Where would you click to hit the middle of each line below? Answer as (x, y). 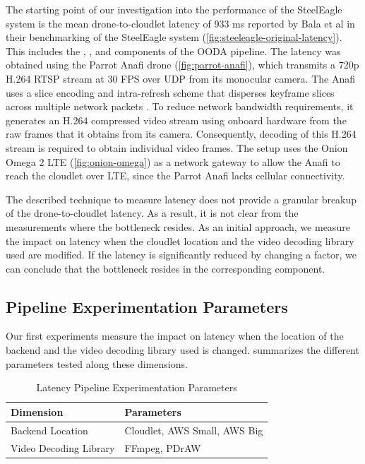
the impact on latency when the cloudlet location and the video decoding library (180, 240)
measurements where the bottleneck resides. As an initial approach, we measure (178, 226)
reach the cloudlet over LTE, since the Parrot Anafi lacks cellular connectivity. (175, 176)
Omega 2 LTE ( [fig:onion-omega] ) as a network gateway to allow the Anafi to (173, 161)
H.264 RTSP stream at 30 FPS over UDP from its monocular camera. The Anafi (180, 78)
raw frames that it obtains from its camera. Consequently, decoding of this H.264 (181, 134)
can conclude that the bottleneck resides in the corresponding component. (166, 268)
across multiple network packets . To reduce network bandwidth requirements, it (180, 106)
